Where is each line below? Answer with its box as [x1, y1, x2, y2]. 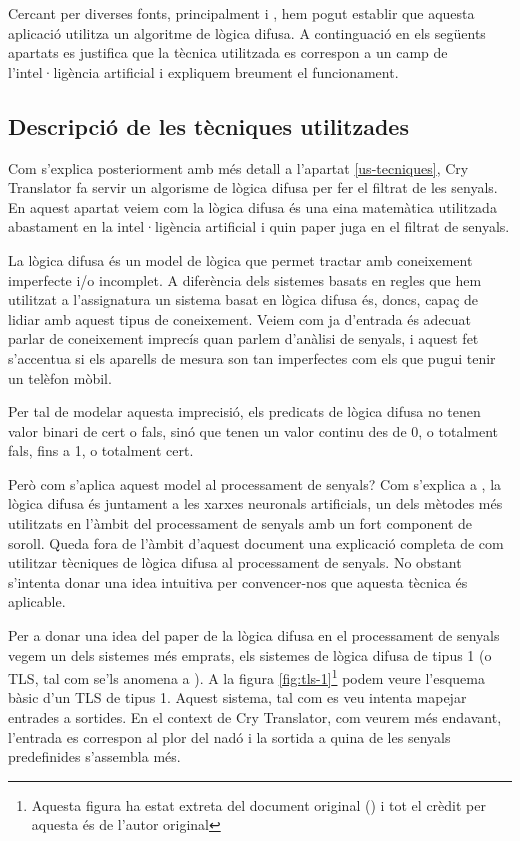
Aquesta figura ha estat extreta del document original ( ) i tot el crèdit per [31, 794, 486, 815]
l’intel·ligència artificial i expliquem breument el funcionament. [8, 61, 399, 82]
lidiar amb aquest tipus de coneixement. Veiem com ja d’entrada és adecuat [8, 308, 472, 329]
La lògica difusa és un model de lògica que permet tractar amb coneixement [8, 249, 473, 270]
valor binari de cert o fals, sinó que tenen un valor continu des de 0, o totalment [8, 420, 498, 441]
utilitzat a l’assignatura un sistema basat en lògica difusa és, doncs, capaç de [8, 289, 479, 310]
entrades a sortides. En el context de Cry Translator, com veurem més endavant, [8, 707, 502, 728]
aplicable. [8, 591, 66, 612]
